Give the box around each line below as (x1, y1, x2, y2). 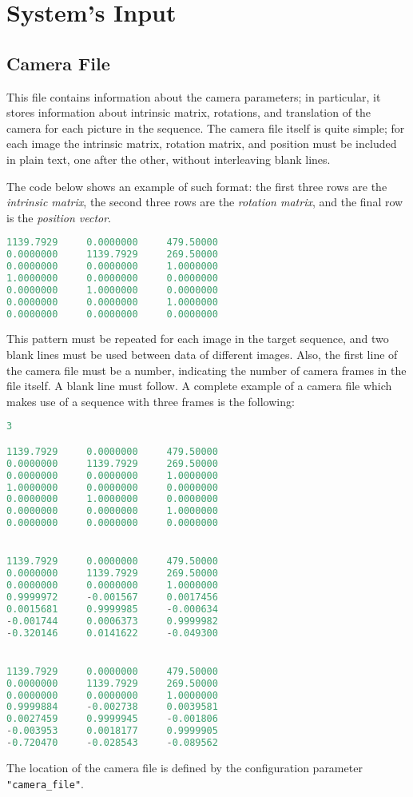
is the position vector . (6, 209, 112, 225)
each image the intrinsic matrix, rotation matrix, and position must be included (6, 135, 397, 152)
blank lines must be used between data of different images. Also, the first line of (6, 346, 398, 363)
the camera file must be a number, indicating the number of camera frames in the (6, 361, 407, 378)
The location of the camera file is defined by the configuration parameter (6, 759, 363, 775)
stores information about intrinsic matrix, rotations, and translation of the (6, 104, 371, 121)
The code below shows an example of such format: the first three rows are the (6, 177, 387, 194)
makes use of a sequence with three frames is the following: (6, 393, 295, 409)
